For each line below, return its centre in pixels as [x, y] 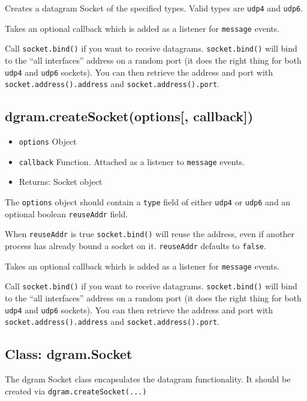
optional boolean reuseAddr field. [67, 213]
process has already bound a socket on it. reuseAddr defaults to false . [136, 245]
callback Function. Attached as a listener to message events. [132, 161]
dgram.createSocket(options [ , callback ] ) [129, 116]
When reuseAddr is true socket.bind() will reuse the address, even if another [150, 234]
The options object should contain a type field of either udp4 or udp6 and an [148, 201]
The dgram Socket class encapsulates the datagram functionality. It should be [148, 379]
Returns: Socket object [61, 182]
